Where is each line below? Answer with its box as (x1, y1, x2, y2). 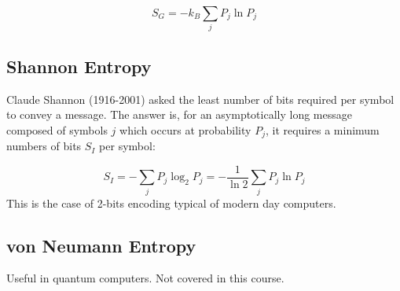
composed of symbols (6, 121, 108, 138)
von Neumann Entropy (6, 233, 196, 257)
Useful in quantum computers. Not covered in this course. (6, 270, 284, 286)
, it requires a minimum (265, 121, 380, 138)
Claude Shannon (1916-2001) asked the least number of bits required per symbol (6, 90, 394, 107)
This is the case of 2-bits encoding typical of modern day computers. (6, 194, 336, 211)
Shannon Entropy (6, 53, 152, 78)
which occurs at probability (119, 121, 251, 138)
